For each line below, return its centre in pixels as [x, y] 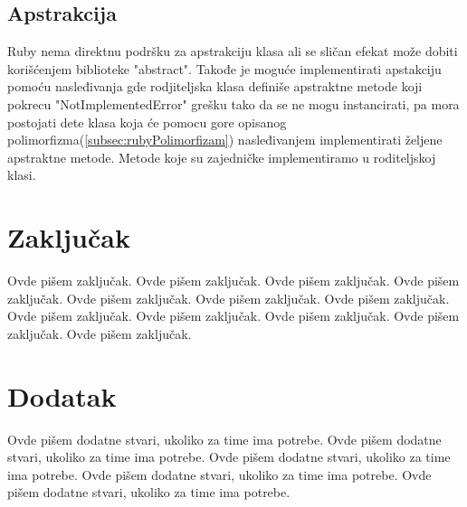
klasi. [22, 175]
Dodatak [62, 395]
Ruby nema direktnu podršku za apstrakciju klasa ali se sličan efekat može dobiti [233, 51]
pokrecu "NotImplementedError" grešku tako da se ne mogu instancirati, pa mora [233, 103]
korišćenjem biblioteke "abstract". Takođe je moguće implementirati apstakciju [224, 68]
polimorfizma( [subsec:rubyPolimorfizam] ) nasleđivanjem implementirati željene [225, 140]
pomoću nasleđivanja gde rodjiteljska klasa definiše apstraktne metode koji [215, 86]
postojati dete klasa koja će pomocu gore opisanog [147, 122]
